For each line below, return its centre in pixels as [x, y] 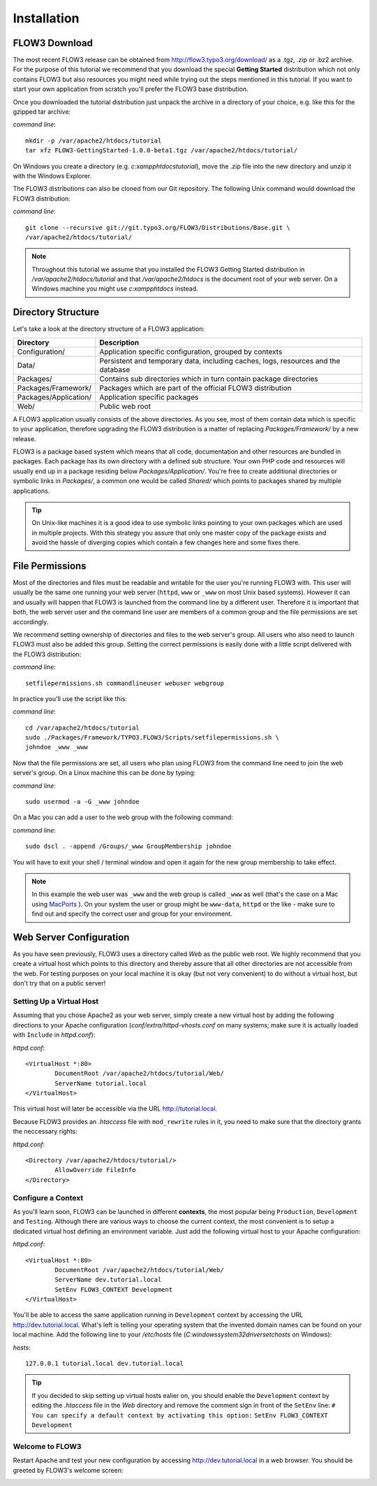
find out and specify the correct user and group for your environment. [132, 914]
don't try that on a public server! [59, 983]
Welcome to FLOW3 [47, 1446]
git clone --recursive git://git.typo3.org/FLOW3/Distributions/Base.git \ [158, 228]
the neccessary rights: [45, 1132]
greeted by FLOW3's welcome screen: [68, 1470]
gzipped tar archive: [42, 112]
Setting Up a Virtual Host [56, 1001]
